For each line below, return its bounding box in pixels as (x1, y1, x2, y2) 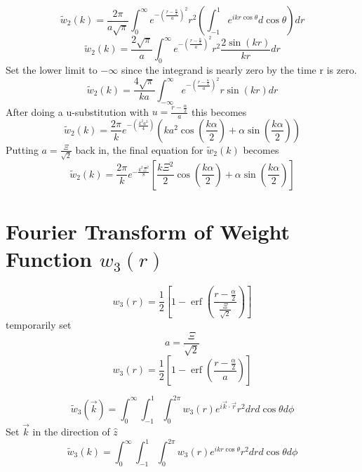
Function (6, 244, 93, 273)
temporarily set (6, 317, 72, 332)
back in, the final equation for (75, 142, 203, 157)
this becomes (191, 104, 247, 119)
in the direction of (32, 424, 110, 438)
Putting (6, 142, 39, 157)
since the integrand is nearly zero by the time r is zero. (121, 63, 357, 77)
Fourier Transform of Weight (6, 216, 290, 245)
